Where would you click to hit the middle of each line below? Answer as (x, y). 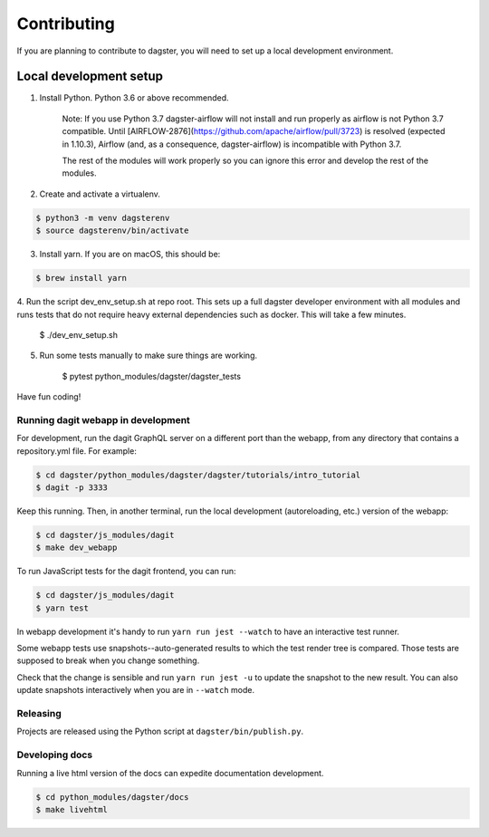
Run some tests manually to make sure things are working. (149, 356)
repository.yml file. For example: (77, 451)
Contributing (66, 24)
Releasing (39, 714)
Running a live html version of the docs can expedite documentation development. (170, 773)
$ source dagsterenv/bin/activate (112, 231)
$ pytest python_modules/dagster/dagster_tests (152, 376)
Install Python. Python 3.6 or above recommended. (134, 98)
